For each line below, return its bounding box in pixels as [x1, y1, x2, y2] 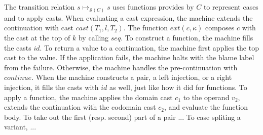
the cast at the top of [4, 32, 70, 43]
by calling [78, 32, 109, 43]
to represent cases [203, 2, 258, 12]
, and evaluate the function [164, 102, 248, 112]
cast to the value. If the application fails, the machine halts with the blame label [4, 52, 254, 63]
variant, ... [4, 121, 36, 132]
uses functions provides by [112, 2, 194, 12]
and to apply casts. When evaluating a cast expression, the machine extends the [4, 12, 253, 23]
